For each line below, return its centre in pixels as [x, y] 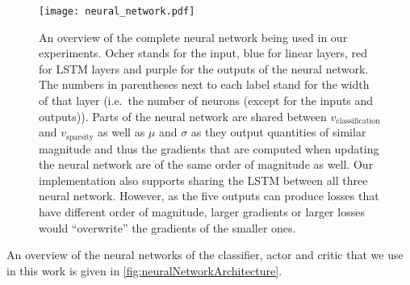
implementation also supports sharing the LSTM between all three [203, 180]
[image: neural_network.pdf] [117, 11]
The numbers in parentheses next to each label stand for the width [204, 84]
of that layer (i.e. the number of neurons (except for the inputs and [206, 101]
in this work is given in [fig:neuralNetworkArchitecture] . [144, 270]
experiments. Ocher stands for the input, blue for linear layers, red [203, 53]
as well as [121, 132]
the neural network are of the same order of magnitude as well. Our [206, 164]
